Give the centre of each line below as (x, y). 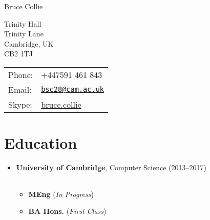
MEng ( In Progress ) (61, 194)
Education (41, 143)
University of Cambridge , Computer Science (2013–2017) (111, 167)
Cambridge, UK (29, 43)
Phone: (21, 74)
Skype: (20, 104)
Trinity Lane (24, 34)
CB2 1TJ (18, 54)
